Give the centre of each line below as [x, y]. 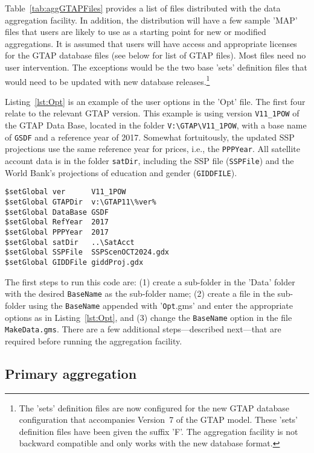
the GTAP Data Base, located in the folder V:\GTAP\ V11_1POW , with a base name [156, 125]
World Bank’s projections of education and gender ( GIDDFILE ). [121, 172]
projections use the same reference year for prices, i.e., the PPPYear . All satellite [152, 149]
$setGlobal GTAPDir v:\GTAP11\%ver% [81, 202]
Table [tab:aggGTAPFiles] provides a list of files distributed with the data [143, 8]
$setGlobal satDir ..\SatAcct [70, 242]
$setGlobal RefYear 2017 [57, 222]
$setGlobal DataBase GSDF [57, 212]
